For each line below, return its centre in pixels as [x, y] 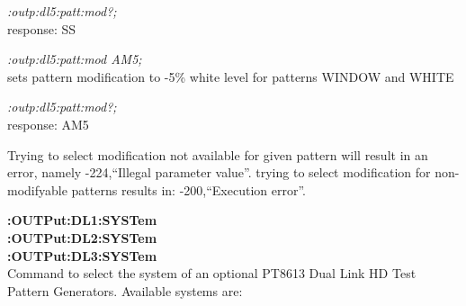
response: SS [42, 28]
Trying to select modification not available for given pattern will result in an [218, 154]
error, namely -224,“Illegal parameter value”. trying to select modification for [219, 172]
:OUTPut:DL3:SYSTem [82, 255]
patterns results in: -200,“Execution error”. [188, 189]
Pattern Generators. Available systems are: [125, 290]
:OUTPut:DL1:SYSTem [82, 220]
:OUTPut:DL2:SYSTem [82, 237]
